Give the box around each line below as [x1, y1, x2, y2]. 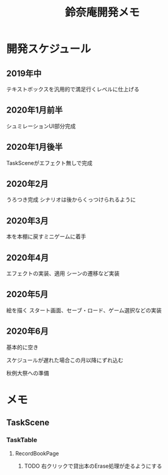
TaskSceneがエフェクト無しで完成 [6, 159, 93, 166]
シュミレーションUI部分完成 [6, 122, 76, 130]
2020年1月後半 [6, 142, 63, 152]
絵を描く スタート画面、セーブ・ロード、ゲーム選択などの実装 [6, 306, 163, 314]
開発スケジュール [6, 42, 91, 56]
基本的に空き [6, 343, 38, 351]
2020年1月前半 [6, 105, 63, 116]
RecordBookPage [15, 449, 59, 457]
